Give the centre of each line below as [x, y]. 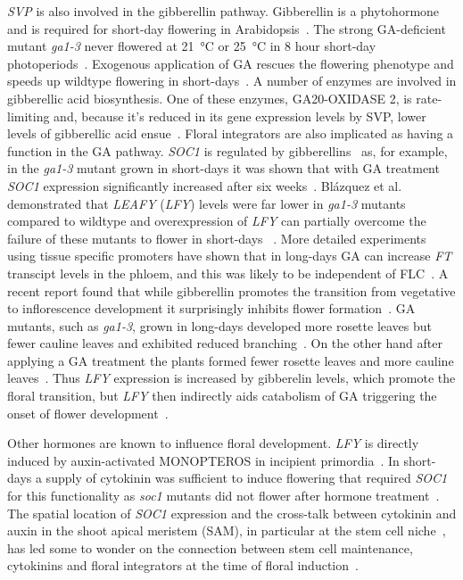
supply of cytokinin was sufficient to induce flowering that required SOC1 [247, 478]
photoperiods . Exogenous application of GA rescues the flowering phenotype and [231, 63]
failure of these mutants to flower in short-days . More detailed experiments [217, 238]
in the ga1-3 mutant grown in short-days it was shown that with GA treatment [223, 168]
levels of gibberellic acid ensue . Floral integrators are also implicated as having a [231, 133]
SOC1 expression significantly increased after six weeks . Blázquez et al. [205, 185]
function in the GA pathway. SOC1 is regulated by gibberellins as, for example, [227, 150]
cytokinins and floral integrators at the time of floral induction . [183, 565]
